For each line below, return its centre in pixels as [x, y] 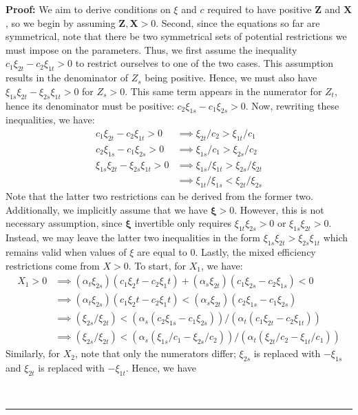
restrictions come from [53, 265]
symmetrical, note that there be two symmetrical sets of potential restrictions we [176, 36]
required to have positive [260, 9]
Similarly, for [33, 353]
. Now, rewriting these [292, 105]
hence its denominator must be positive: [90, 105]
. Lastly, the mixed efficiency [255, 252]
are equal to [162, 252]
